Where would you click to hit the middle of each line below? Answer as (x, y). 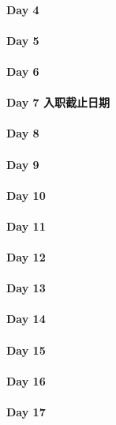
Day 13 (26, 288)
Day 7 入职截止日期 (58, 102)
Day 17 (26, 412)
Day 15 (26, 350)
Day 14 (26, 319)
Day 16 (26, 380)
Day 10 (26, 195)
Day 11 (26, 226)
